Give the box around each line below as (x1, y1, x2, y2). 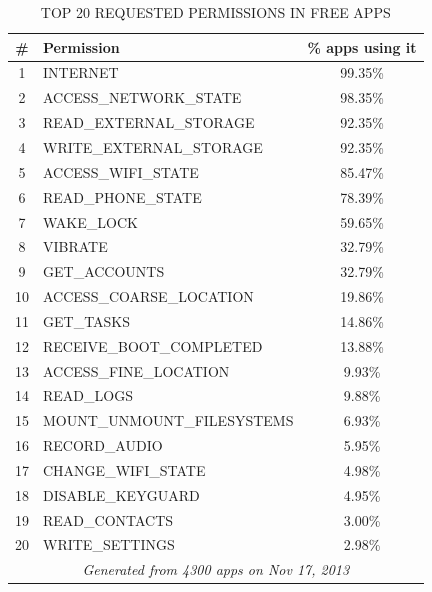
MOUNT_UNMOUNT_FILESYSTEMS (43, 410, 294, 431)
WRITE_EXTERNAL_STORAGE (43, 136, 263, 157)
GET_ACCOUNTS (43, 261, 165, 282)
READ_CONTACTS (43, 509, 174, 530)
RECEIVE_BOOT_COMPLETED (43, 335, 263, 356)
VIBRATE (43, 236, 108, 257)
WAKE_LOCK (43, 211, 138, 232)
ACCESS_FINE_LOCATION (43, 360, 230, 381)
